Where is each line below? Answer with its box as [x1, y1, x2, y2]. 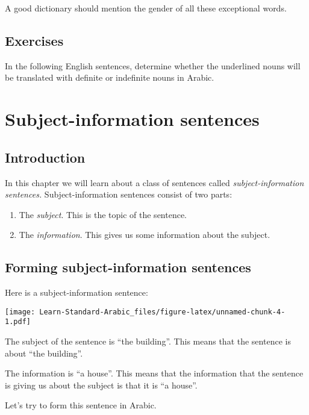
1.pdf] [5, 317, 31, 326]
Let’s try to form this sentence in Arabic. [5, 399, 157, 411]
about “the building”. [5, 346, 83, 359]
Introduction [5, 148, 86, 166]
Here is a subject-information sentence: [5, 286, 148, 299]
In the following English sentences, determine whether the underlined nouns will [5, 59, 301, 72]
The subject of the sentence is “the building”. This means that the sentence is [5, 335, 291, 348]
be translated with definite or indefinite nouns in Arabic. [5, 71, 214, 84]
